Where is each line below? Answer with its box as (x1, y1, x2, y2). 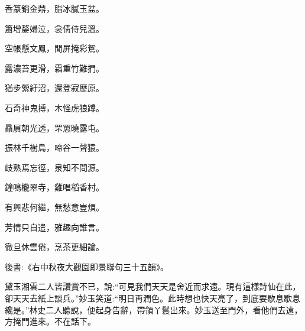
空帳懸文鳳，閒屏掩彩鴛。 (5, 42, 104, 54)
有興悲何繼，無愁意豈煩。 (5, 200, 104, 213)
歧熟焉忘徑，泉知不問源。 (5, 161, 104, 173)
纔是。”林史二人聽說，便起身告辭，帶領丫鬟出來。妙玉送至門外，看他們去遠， (5, 303, 303, 316)
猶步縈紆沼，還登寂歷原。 (5, 82, 104, 94)
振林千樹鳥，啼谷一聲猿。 (5, 141, 104, 154)
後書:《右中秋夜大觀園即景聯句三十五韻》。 (5, 260, 168, 272)
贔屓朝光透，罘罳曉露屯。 (5, 121, 104, 134)
